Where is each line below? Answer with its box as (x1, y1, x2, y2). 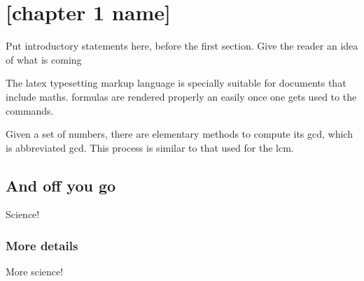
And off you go (6, 174, 116, 196)
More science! (6, 264, 64, 279)
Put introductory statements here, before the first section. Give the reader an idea (6, 38, 358, 53)
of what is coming (6, 52, 82, 66)
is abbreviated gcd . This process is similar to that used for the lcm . (6, 140, 294, 154)
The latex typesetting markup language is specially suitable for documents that (6, 75, 346, 90)
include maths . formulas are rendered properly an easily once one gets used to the (6, 89, 357, 103)
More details (6, 237, 78, 254)
